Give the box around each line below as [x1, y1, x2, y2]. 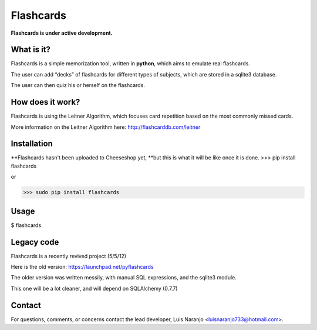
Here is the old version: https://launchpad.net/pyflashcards [11, 264, 154, 270]
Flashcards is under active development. [11, 29, 113, 36]
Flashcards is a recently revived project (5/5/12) [11, 252, 126, 259]
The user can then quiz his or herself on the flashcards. [11, 82, 145, 89]
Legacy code [11, 237, 59, 247]
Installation [11, 139, 53, 149]
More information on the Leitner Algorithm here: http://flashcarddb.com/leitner [11, 124, 201, 131]
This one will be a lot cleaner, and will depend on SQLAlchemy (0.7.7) [11, 285, 178, 292]
